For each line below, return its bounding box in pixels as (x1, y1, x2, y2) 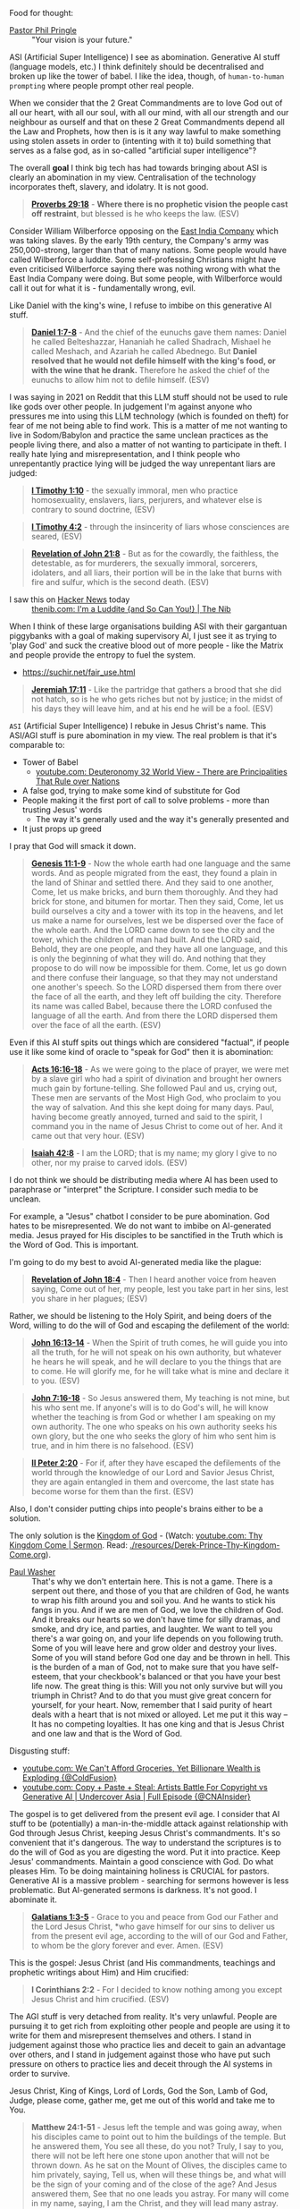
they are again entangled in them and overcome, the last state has (30, 1476, 275, 1487)
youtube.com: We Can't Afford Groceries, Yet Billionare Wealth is (21, 1763, 261, 1773)
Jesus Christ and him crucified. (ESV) (30, 1994, 170, 2004)
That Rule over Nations (35, 776, 121, 786)
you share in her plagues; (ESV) (30, 1293, 148, 1304)
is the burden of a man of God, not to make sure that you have (31, 1661, 261, 1672)
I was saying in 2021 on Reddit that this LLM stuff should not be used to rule (9, 392, 288, 402)
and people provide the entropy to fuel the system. (9, 650, 196, 660)
